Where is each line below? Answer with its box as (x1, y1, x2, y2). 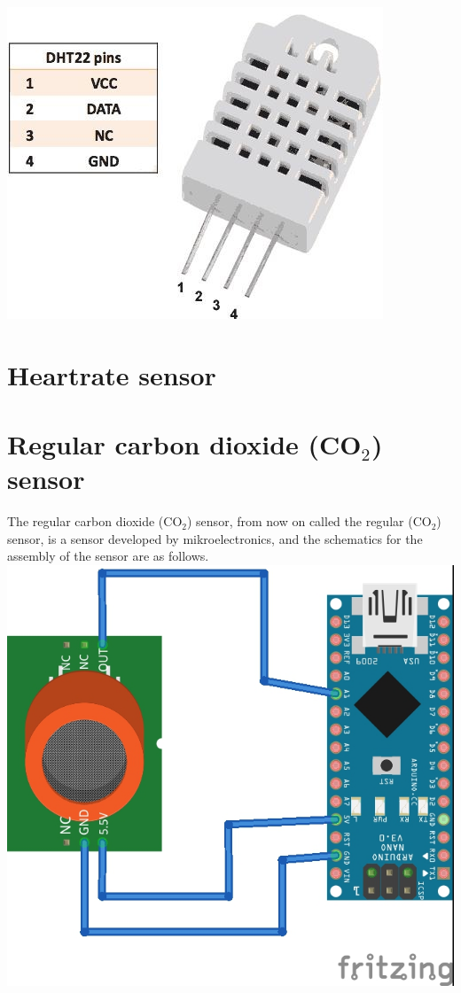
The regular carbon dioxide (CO (7, 512, 183, 531)
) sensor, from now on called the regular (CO (187, 512, 432, 531)
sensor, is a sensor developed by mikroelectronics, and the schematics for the (7, 529, 423, 547)
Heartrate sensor (7, 356, 216, 392)
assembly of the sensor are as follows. (7, 547, 209, 565)
